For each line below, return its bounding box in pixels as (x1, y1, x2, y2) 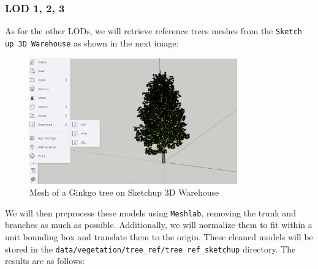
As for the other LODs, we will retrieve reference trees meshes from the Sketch (5, 24, 302, 37)
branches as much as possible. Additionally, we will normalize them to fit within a (5, 218, 312, 231)
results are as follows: (5, 254, 85, 267)
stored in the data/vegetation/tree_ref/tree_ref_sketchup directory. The (5, 242, 296, 255)
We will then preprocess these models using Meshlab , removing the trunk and (5, 206, 296, 219)
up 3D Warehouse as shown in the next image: (5, 36, 179, 49)
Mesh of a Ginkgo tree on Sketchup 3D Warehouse (29, 186, 219, 199)
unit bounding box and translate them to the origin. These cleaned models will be (5, 230, 313, 243)
